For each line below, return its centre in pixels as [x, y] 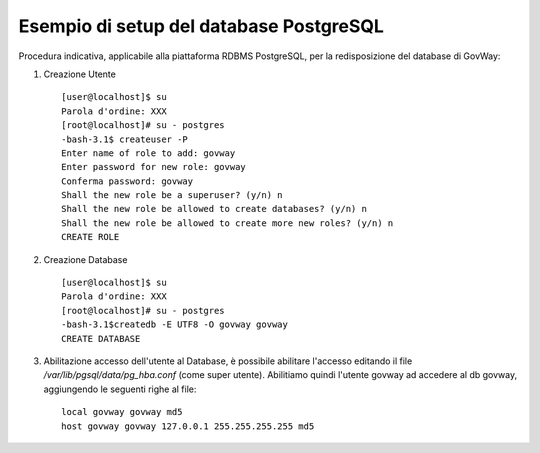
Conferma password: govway [127, 181]
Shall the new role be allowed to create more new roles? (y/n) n [227, 223]
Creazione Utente [80, 74]
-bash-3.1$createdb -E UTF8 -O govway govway [175, 324]
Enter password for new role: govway [154, 167]
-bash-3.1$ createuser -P [125, 139]
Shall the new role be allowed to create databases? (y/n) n [214, 209]
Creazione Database [85, 259]
